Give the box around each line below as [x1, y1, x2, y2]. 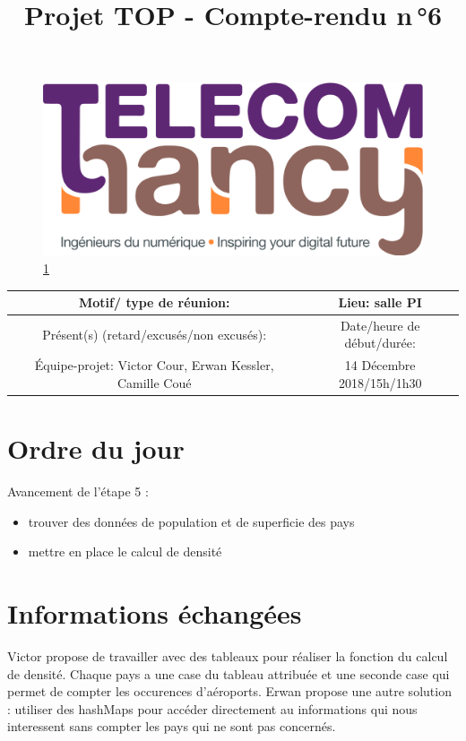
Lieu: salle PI [338, 293, 422, 312]
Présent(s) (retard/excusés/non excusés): [42, 324, 267, 343]
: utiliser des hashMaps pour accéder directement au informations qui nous [7, 699, 418, 718]
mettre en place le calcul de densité [28, 542, 222, 561]
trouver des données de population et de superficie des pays [28, 512, 355, 530]
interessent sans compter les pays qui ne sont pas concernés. [7, 717, 336, 736]
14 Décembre [344, 356, 416, 375]
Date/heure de [340, 315, 420, 334]
